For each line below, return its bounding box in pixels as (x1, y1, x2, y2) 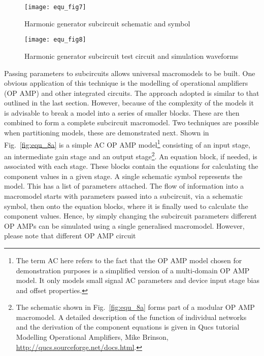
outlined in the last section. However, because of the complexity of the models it (4, 97, 254, 108)
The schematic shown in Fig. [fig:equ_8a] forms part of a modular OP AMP (16, 302, 255, 312)
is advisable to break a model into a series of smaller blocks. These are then (4, 107, 240, 118)
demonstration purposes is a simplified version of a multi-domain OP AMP (16, 265, 250, 275)
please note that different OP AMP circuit (4, 230, 136, 241)
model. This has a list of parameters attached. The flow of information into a (4, 181, 244, 191)
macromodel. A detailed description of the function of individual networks (16, 311, 247, 322)
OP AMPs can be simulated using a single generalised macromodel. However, (4, 220, 245, 231)
